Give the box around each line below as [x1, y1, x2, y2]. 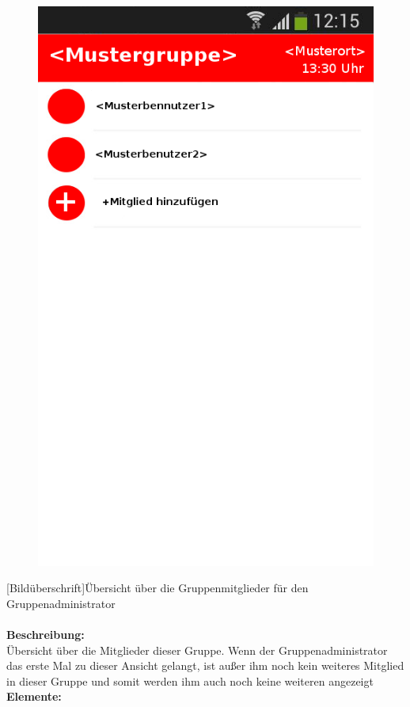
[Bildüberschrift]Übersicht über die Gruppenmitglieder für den [6, 580, 309, 596]
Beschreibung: [6, 626, 85, 643]
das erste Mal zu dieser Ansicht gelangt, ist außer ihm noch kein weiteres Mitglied [6, 657, 404, 674]
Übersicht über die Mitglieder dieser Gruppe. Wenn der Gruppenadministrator [6, 641, 388, 658]
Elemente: [6, 688, 62, 705]
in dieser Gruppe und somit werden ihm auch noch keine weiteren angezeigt [6, 672, 374, 689]
